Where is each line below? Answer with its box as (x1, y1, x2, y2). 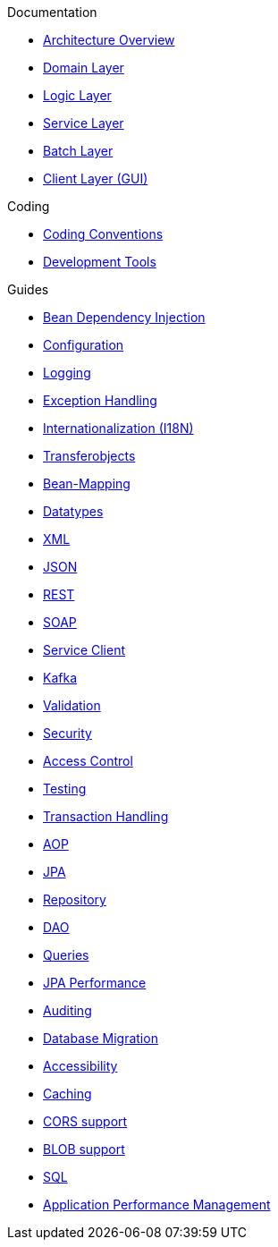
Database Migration (43, 1031, 158, 1046)
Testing (43, 781, 87, 796)
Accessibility (43, 1058, 118, 1073)
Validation (43, 698, 101, 713)
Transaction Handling (43, 809, 169, 824)
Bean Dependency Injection (43, 310, 206, 325)
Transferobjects (43, 448, 136, 463)
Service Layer (43, 115, 124, 131)
